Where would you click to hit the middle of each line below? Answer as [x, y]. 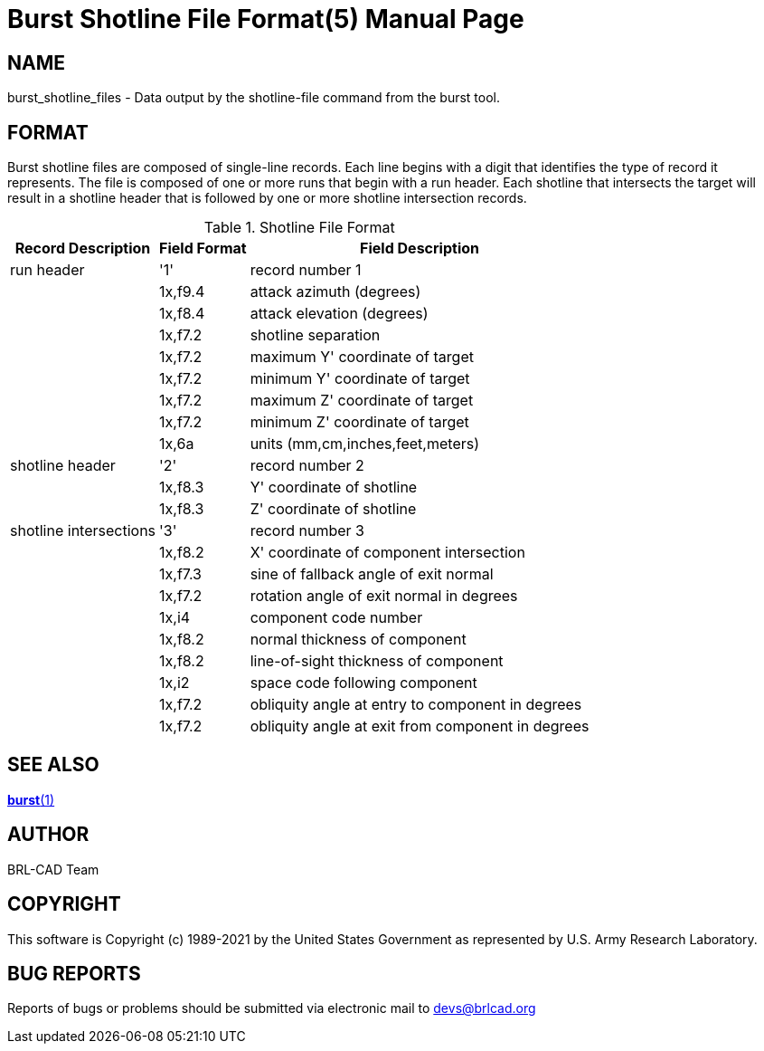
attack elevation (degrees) [339, 314]
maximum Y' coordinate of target [362, 357]
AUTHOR [48, 835]
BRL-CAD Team [53, 869]
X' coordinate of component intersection [387, 553]
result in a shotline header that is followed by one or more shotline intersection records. [267, 198]
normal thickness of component [358, 640]
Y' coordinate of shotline [334, 487]
